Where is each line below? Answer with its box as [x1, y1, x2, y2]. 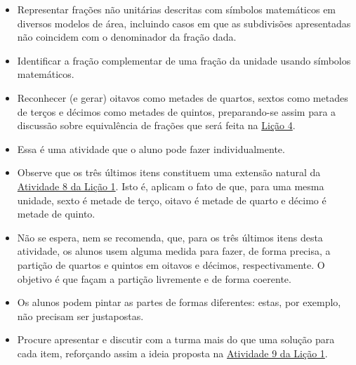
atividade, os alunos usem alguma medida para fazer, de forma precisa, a [17, 244, 331, 258]
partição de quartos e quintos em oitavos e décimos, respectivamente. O [17, 257, 325, 272]
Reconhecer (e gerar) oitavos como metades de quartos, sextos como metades [17, 90, 348, 105]
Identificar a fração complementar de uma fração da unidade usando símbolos [17, 53, 351, 67]
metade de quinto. [17, 206, 95, 221]
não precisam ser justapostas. [17, 308, 144, 323]
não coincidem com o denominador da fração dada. [17, 29, 237, 44]
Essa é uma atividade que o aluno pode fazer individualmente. [17, 141, 285, 156]
